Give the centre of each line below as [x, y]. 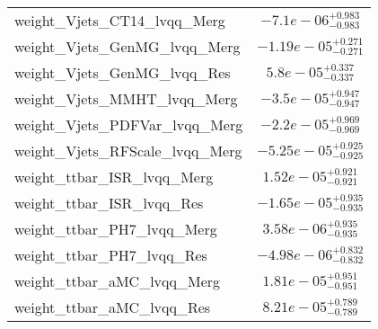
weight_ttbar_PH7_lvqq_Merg [116, 229]
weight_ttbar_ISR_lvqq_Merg [114, 177]
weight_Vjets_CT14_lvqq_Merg [120, 20]
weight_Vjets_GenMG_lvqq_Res [123, 72]
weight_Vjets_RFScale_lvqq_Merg [128, 151]
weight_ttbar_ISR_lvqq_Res [109, 203]
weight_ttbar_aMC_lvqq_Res [113, 307]
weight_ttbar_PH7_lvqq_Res [111, 255]
